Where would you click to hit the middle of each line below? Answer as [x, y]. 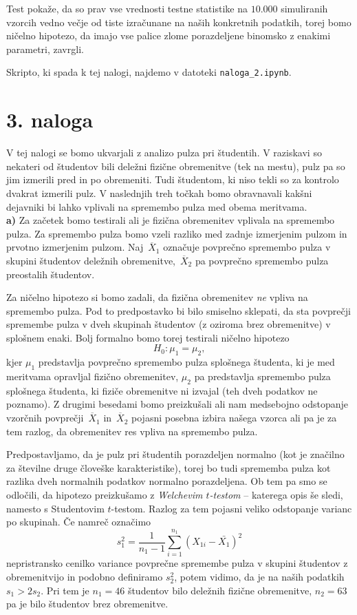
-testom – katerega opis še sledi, [276, 495]
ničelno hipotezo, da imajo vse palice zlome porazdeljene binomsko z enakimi [169, 35]
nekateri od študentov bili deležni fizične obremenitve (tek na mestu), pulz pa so [176, 166]
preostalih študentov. [51, 274]
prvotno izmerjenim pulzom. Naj [75, 247]
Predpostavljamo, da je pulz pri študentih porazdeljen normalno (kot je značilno [175, 454]
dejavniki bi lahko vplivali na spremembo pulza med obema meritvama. [157, 206]
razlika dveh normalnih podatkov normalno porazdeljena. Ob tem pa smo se [167, 481]
